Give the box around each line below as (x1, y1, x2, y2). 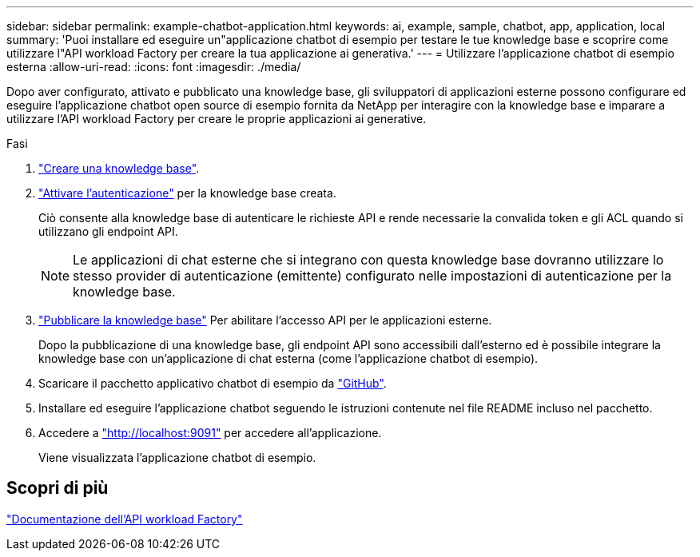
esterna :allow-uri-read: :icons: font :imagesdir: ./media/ (6, 60, 301, 74)
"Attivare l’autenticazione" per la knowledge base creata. (38, 186, 336, 200)
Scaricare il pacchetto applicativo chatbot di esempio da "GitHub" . (38, 376, 387, 390)
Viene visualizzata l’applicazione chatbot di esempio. (38, 451, 316, 464)
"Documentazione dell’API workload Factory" (6, 511, 243, 526)
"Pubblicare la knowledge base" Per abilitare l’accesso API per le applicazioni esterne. (38, 313, 492, 327)
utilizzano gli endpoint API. (38, 225, 178, 238)
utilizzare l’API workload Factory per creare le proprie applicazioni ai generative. (6, 112, 427, 125)
